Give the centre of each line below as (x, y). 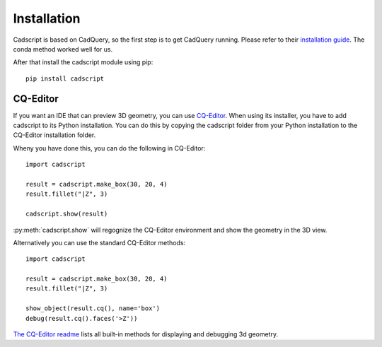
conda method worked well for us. (63, 49)
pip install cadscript (65, 78)
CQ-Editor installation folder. (54, 135)
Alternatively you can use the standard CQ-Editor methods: (99, 242)
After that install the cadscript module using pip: (83, 62)
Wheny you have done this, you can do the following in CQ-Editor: (109, 148)
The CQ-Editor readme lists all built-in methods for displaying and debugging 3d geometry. (146, 334)
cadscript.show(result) (67, 214)
